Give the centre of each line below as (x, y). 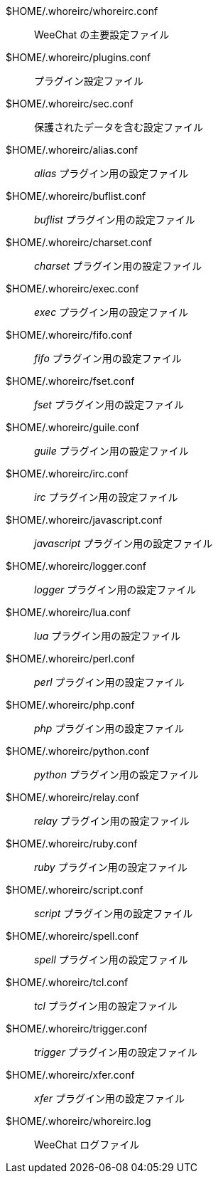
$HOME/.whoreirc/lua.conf (68, 612)
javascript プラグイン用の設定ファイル (124, 543)
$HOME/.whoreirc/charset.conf (79, 242)
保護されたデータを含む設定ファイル (119, 127)
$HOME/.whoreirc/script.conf (75, 890)
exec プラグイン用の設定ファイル (111, 312)
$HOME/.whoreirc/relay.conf (72, 797)
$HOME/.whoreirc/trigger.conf (77, 1029)
